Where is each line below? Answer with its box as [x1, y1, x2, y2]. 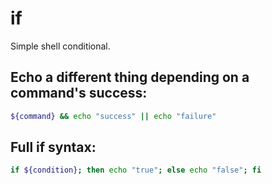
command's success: [10, 85, 148, 102]
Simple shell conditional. [10, 40, 111, 52]
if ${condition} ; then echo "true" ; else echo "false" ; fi [10, 165, 262, 176]
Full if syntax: [10, 139, 97, 156]
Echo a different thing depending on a [10, 69, 250, 86]
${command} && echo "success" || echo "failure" [10, 111, 217, 121]
